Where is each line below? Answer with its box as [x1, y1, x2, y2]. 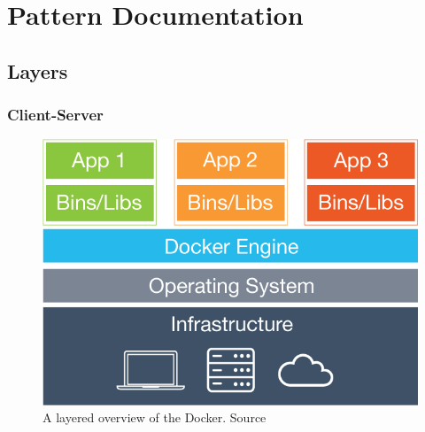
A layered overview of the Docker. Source [42, 408, 267, 427]
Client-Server [7, 104, 104, 126]
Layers [7, 57, 68, 84]
